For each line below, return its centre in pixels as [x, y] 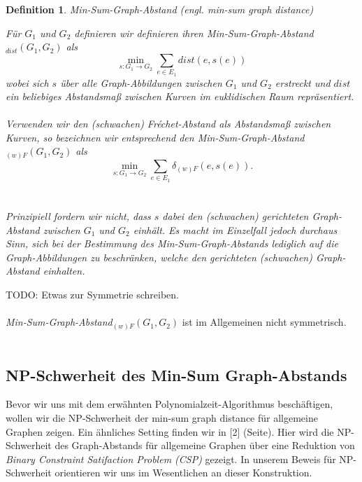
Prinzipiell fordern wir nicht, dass [78, 215]
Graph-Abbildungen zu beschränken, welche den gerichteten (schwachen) [159, 257]
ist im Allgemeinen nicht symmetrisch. [264, 322]
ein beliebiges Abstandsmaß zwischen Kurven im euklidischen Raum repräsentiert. [180, 96]
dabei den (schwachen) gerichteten [236, 215]
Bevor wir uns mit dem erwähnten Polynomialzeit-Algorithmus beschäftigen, [169, 404]
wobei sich [27, 82]
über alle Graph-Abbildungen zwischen [141, 82]
